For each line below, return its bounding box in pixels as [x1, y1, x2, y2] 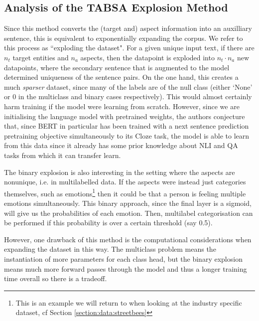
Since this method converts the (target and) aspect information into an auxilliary [4, 23, 252, 33]
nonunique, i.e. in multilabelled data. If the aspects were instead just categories [4, 176, 246, 187]
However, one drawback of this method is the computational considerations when [4, 234, 252, 244]
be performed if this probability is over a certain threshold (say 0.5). [4, 217, 213, 228]
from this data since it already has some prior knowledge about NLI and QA [4, 140, 238, 151]
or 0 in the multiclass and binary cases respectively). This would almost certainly [4, 91, 252, 102]
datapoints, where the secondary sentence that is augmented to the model [4, 62, 230, 72]
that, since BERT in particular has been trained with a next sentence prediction [4, 121, 249, 131]
